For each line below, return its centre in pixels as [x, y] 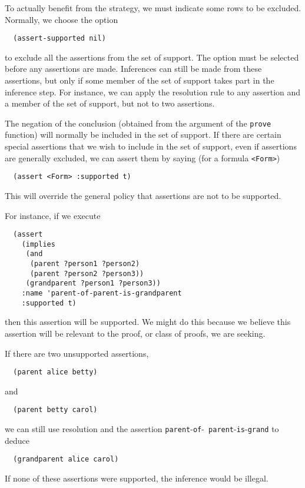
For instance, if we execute [53, 215]
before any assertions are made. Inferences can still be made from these [133, 69]
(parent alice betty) [55, 372]
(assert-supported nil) [59, 39]
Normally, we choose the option [62, 19]
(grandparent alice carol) [66, 459]
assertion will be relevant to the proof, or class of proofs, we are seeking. [135, 333]
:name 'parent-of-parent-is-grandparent [102, 293]
